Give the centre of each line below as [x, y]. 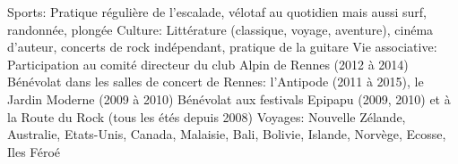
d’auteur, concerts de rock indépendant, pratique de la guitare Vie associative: [222, 47]
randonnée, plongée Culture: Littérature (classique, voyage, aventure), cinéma [220, 29]
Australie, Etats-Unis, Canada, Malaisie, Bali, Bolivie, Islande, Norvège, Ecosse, [227, 134]
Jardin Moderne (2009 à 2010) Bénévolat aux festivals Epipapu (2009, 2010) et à [229, 98]
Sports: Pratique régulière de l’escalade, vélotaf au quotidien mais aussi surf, [217, 12]
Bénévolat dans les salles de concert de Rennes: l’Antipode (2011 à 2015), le [216, 82]
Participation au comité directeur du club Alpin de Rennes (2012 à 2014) [208, 64]
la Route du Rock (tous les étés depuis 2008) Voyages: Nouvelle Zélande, [207, 116]
